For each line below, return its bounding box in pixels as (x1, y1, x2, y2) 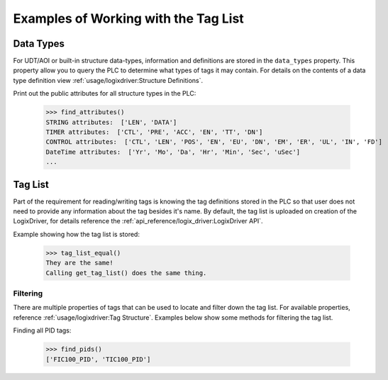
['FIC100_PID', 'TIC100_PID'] (45, 355, 151, 363)
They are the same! (45, 259, 113, 267)
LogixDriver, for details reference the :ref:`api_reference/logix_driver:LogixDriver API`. (13, 217, 263, 225)
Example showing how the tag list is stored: (13, 230, 140, 238)
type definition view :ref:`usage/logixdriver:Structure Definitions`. (13, 76, 204, 84)
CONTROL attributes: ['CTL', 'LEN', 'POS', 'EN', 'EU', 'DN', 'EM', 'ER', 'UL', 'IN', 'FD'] (45, 138, 383, 146)
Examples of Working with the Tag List (13, 11, 244, 26)
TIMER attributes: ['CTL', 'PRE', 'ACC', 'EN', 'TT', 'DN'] (45, 128, 263, 136)
